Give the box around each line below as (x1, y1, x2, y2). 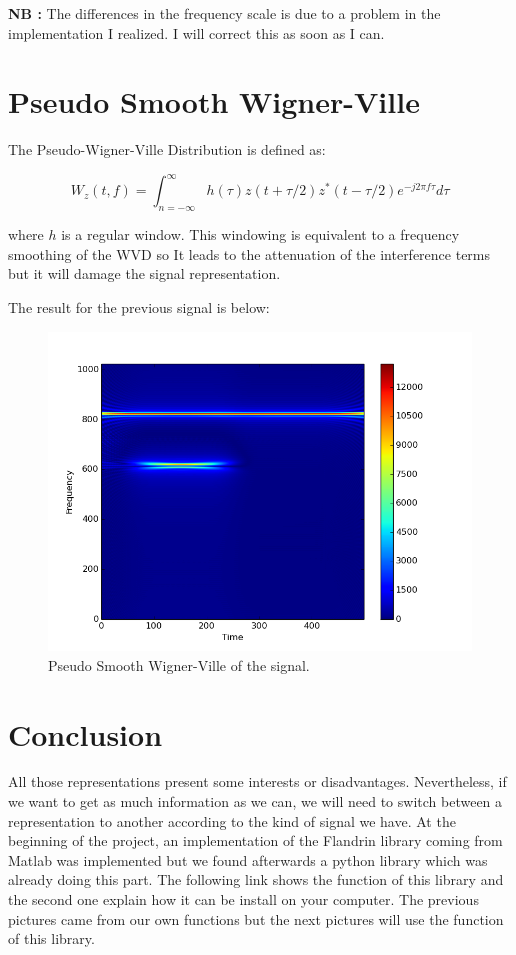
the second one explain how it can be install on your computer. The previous (8, 889, 479, 910)
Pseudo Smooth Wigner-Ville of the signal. (48, 654, 310, 675)
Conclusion (8, 713, 163, 754)
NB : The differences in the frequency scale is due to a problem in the (8, 3, 441, 23)
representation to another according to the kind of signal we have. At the (8, 810, 456, 831)
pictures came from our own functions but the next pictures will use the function (8, 908, 504, 929)
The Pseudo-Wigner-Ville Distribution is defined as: (8, 139, 326, 160)
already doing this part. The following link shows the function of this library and (8, 869, 504, 890)
